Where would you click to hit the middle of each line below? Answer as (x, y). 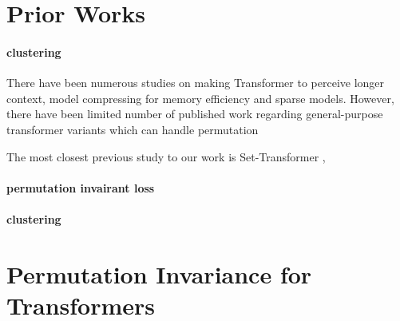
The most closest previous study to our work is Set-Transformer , (166, 156)
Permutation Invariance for (159, 273)
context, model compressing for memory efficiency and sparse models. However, (200, 98)
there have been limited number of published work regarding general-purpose (195, 114)
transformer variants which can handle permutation (133, 129)
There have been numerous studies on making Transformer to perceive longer (196, 83)
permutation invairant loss (81, 187)
